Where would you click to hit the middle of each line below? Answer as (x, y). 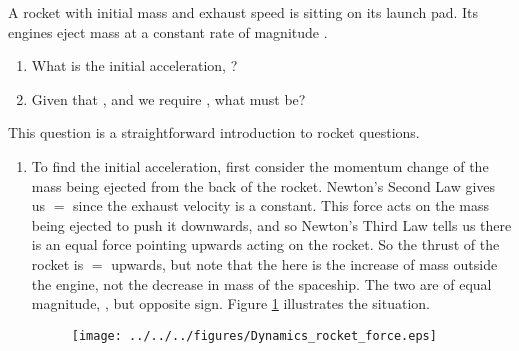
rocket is (57, 263)
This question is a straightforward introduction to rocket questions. (214, 132)
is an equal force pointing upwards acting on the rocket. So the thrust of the (265, 244)
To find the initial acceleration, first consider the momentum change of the (260, 165)
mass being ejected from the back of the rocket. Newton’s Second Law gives (263, 185)
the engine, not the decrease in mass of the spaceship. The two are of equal (261, 283)
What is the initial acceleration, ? (134, 65)
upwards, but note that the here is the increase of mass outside (304, 263)
